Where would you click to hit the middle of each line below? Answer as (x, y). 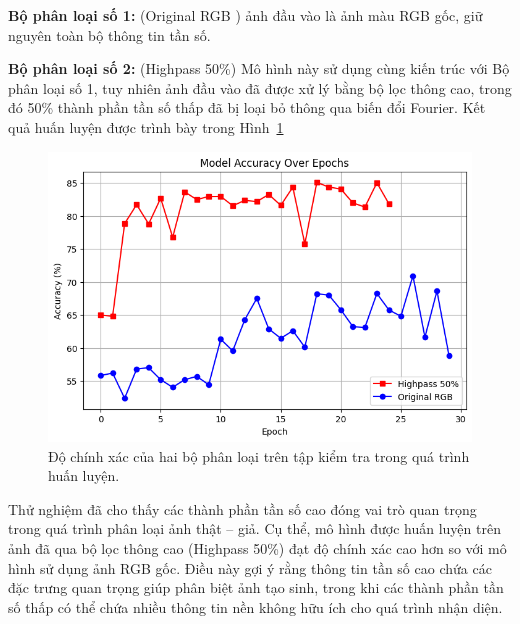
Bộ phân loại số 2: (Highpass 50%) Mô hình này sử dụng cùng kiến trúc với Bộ (259, 68)
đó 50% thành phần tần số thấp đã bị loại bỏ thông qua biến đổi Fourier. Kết (247, 107)
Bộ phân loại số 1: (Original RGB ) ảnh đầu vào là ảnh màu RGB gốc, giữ (245, 15)
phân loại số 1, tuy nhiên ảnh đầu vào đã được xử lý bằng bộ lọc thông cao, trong (260, 87)
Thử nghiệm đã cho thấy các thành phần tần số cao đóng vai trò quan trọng (242, 508)
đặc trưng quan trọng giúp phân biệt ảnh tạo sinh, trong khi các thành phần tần (256, 587)
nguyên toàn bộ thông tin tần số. (109, 34)
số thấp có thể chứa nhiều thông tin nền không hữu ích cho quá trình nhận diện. (255, 606)
